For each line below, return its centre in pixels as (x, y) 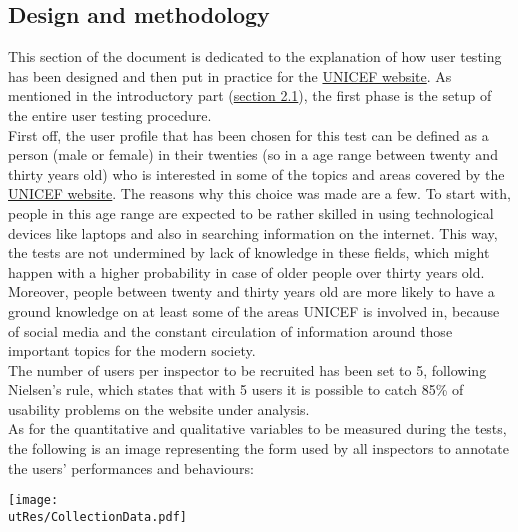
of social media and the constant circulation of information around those (230, 330)
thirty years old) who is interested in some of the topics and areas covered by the (256, 173)
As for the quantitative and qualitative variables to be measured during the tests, (257, 428)
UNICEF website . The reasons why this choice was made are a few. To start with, (259, 193)
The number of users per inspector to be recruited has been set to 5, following (247, 369)
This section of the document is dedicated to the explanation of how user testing (255, 56)
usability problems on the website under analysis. (159, 408)
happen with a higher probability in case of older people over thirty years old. (246, 271)
